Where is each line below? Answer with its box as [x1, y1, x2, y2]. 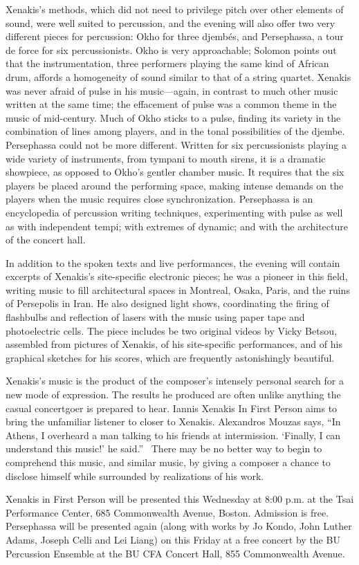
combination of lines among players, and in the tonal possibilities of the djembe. [6, 124, 345, 138]
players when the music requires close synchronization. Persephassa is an [6, 192, 313, 206]
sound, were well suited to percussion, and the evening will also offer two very [6, 15, 335, 30]
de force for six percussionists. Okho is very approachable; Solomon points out [6, 42, 337, 57]
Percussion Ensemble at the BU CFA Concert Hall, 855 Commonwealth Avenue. [6, 546, 345, 560]
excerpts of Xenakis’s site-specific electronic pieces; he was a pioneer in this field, [6, 269, 348, 284]
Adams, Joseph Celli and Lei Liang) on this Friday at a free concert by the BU [6, 532, 340, 546]
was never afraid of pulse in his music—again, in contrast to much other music [6, 83, 338, 98]
